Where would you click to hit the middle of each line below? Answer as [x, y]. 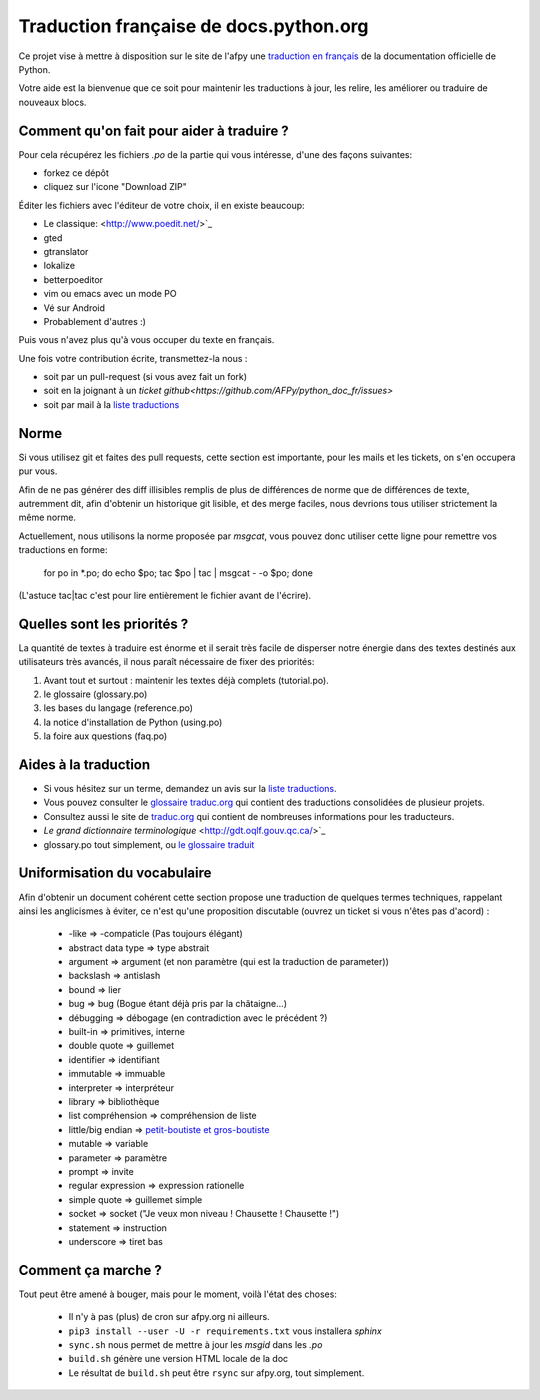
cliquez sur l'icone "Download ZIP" [115, 187]
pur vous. [38, 471]
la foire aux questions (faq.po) [105, 736]
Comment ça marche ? [90, 1270]
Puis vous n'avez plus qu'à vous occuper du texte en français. [146, 340]
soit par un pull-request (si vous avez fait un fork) [145, 377]
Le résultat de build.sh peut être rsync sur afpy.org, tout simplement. [216, 1372]
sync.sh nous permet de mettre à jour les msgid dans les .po [195, 1344]
